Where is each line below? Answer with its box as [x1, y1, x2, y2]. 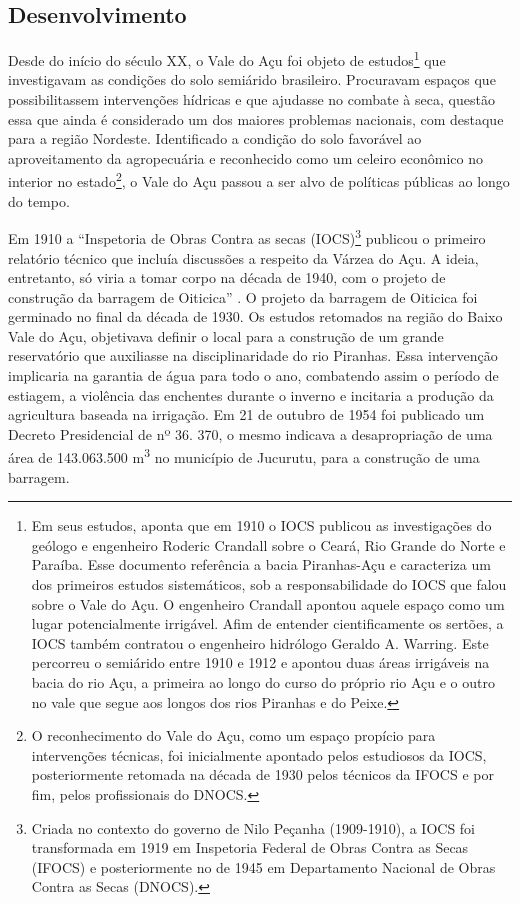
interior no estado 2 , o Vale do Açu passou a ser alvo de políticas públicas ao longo [8, 168, 510, 192]
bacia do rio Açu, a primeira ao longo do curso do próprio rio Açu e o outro [31, 672, 495, 693]
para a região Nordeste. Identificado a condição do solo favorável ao [8, 128, 422, 149]
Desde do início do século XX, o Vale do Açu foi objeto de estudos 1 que [8, 47, 446, 70]
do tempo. [8, 190, 70, 211]
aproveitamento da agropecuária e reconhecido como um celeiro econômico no [8, 147, 483, 168]
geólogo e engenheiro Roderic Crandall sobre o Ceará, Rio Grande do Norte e [31, 534, 506, 555]
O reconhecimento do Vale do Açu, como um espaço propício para [31, 725, 436, 746]
